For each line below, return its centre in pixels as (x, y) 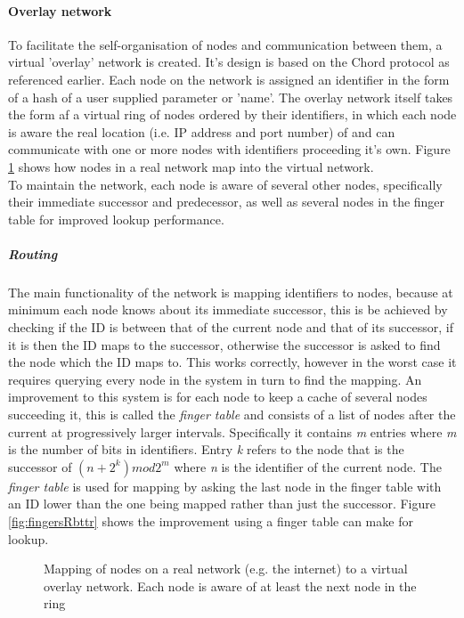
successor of (40, 466)
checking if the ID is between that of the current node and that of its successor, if (231, 327)
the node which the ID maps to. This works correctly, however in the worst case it (232, 362)
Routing (33, 253)
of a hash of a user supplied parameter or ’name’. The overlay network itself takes (231, 97)
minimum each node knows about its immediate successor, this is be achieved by (228, 309)
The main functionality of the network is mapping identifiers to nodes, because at (231, 292)
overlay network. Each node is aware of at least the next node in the (230, 585)
